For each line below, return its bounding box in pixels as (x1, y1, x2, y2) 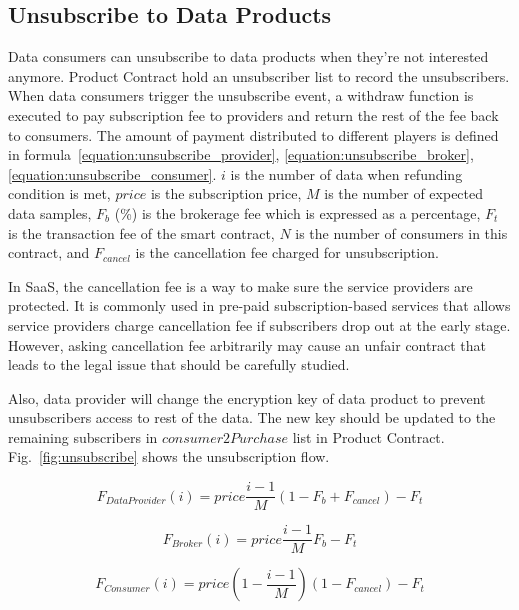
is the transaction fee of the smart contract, (8, 222, 275, 243)
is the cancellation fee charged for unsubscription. (135, 242, 439, 263)
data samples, (8, 202, 92, 223)
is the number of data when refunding (230, 163, 463, 184)
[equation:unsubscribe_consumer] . (8, 163, 217, 184)
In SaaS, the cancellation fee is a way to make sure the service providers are (8, 275, 473, 296)
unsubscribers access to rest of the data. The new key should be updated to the (8, 407, 496, 428)
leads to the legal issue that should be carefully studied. (8, 354, 350, 375)
